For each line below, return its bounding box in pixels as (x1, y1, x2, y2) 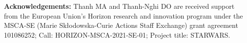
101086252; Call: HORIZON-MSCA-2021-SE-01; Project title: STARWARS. (4, 29, 230, 40)
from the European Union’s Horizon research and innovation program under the (4, 10, 243, 21)
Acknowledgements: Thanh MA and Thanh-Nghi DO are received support (4, 1, 235, 11)
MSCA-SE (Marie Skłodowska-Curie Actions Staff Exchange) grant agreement (4, 20, 238, 30)
